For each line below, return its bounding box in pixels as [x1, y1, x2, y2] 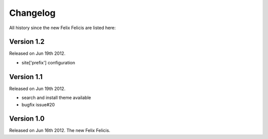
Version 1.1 [9, 72, 43, 81]
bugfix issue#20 [21, 101, 55, 107]
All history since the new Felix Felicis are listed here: [9, 25, 116, 31]
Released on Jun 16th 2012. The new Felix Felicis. [9, 128, 111, 134]
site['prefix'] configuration [21, 59, 75, 65]
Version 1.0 [9, 114, 45, 123]
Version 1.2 [9, 38, 45, 46]
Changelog [9, 7, 56, 18]
